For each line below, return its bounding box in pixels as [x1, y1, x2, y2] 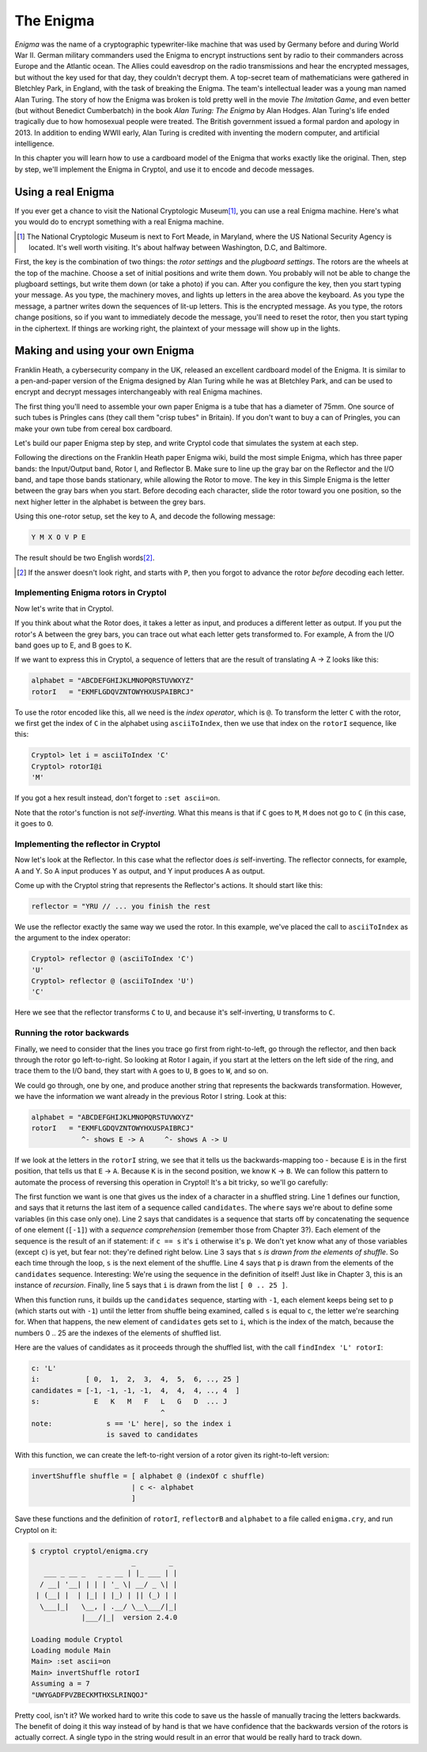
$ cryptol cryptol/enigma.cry [31, 1546, 149, 1555]
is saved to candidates [106, 1430, 198, 1439]
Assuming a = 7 [31, 1679, 90, 1688]
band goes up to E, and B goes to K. [14, 640, 132, 650]
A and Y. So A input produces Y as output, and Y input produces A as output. [14, 866, 265, 875]
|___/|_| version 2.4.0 [81, 1613, 178, 1622]
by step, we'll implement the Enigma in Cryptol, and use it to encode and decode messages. [14, 164, 315, 174]
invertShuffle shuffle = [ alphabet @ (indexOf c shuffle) [31, 1471, 265, 1481]
